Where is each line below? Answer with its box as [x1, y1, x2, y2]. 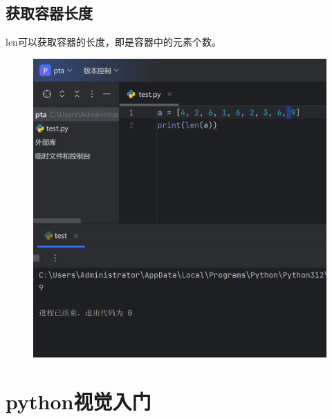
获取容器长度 [6, 2, 93, 24]
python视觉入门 [6, 387, 151, 415]
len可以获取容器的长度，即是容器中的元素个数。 [6, 35, 221, 49]
